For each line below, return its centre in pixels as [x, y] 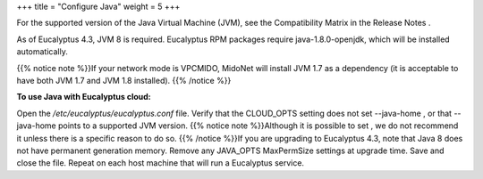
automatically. [42, 52]
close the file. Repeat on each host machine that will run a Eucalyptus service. [160, 163]
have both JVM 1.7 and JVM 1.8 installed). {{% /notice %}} [124, 80]
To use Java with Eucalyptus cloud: [84, 97]
